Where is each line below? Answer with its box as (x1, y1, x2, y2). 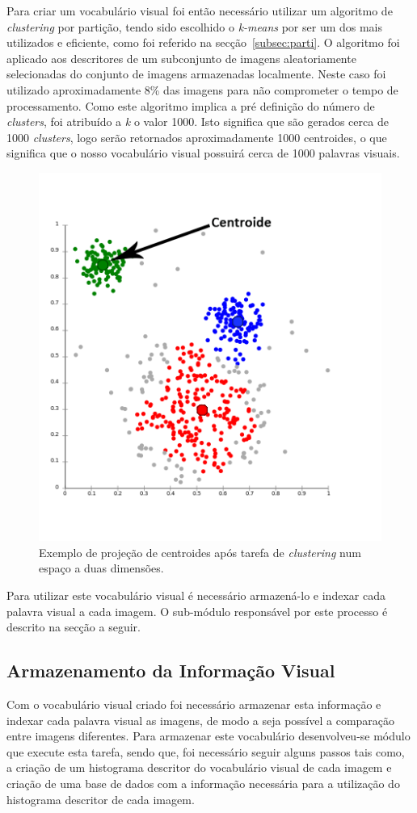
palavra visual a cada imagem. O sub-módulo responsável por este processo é (6, 602, 388, 619)
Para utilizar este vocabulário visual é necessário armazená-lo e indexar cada (6, 586, 385, 603)
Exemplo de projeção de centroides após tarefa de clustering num (39, 543, 361, 560)
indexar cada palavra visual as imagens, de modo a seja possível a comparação (6, 711, 395, 728)
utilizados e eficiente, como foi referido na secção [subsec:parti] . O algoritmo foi (6, 34, 400, 51)
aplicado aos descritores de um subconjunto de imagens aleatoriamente (6, 49, 356, 66)
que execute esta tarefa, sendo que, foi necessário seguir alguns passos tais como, (6, 743, 405, 760)
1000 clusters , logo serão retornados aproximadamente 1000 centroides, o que (6, 128, 387, 145)
